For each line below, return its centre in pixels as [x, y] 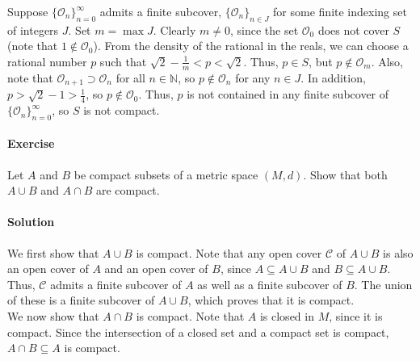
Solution [31, 222]
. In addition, [333, 77]
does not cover [353, 29]
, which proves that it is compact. [271, 300]
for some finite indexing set [340, 11]
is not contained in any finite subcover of [288, 94]
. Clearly [174, 29]
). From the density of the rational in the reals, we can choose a [251, 46]
